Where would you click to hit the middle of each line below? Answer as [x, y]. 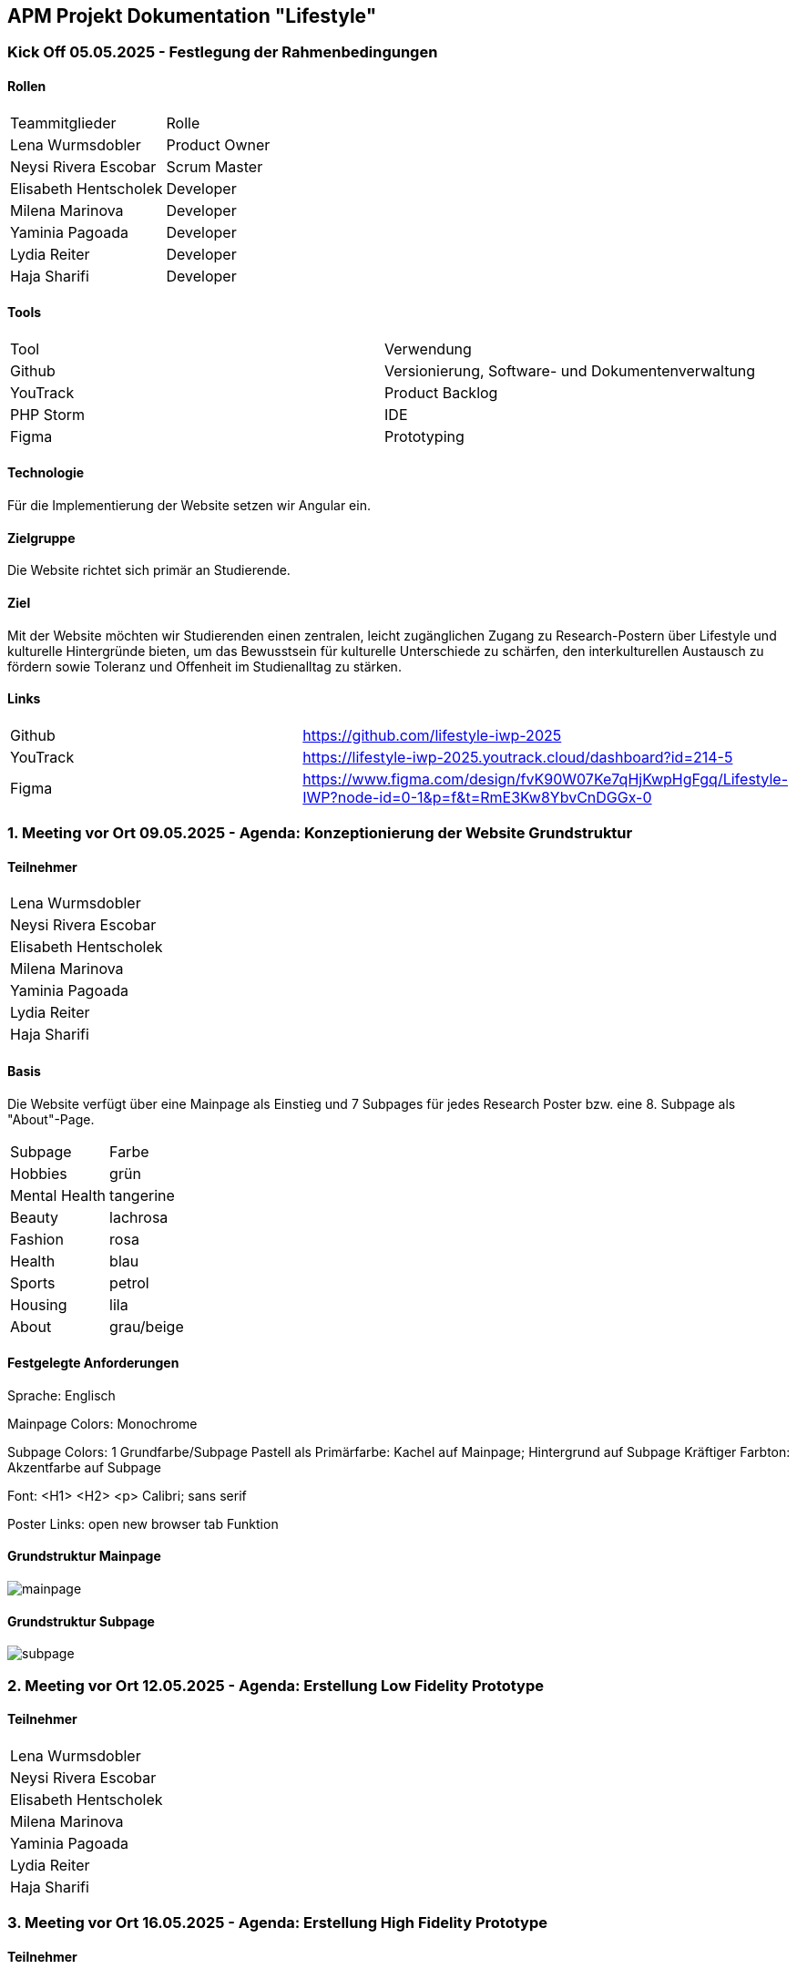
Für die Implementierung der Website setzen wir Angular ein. [189, 506]
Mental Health [58, 1195]
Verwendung [428, 349]
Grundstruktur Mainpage [84, 1556]
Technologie [46, 473]
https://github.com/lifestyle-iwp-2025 [432, 735]
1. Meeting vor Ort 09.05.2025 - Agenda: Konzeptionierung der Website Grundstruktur [320, 833]
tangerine [142, 1195]
